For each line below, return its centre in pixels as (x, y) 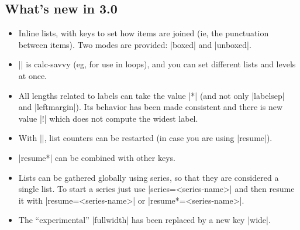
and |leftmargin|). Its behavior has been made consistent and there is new (151, 107)
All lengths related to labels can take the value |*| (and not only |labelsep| (151, 95)
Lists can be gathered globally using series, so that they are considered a (149, 177)
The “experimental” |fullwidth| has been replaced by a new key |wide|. (144, 220)
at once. (33, 75)
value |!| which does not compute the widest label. (108, 118)
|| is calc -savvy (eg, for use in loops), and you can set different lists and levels (157, 64)
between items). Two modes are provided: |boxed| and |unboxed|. (135, 44)
